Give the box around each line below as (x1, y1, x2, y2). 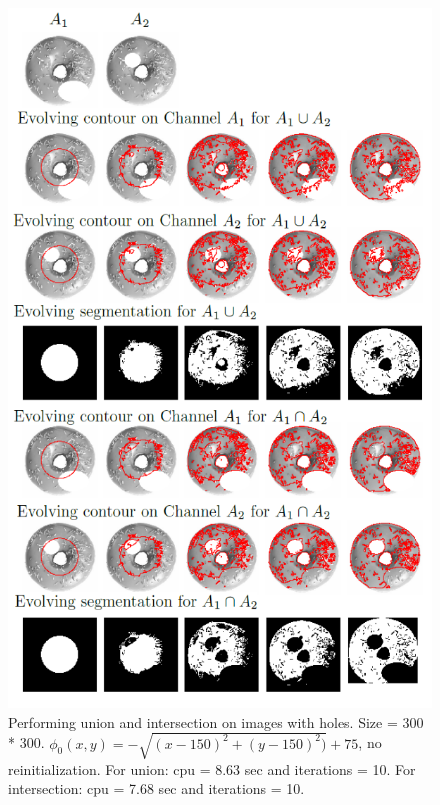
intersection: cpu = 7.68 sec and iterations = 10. (8, 778, 305, 799)
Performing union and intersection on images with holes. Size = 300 (8, 711, 424, 732)
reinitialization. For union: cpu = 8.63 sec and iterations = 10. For (8, 758, 416, 779)
